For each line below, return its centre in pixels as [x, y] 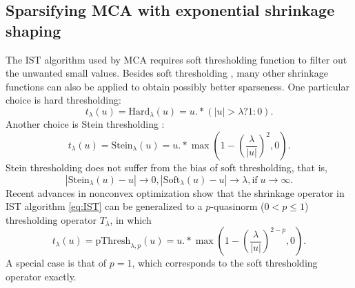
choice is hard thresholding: [63, 100]
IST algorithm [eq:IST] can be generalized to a [104, 206]
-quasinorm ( [237, 206]
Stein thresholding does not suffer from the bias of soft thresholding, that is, [167, 167]
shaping [33, 30]
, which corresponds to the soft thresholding [225, 263]
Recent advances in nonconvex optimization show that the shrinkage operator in [175, 192]
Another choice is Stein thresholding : [85, 124]
